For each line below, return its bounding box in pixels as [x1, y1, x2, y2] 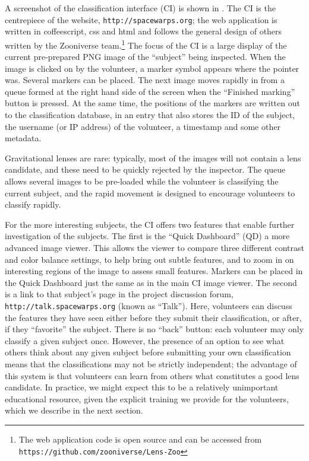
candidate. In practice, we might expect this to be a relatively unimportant [5, 381, 279, 393]
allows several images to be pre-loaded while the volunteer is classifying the [5, 175, 279, 187]
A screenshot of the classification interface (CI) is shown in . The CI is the [5, 2, 276, 14]
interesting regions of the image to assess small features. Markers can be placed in [5, 265, 303, 277]
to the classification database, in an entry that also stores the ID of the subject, [5, 109, 295, 121]
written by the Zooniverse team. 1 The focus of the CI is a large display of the [5, 37, 287, 51]
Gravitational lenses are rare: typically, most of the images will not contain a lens [5, 151, 301, 164]
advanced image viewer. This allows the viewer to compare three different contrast [5, 241, 304, 253]
